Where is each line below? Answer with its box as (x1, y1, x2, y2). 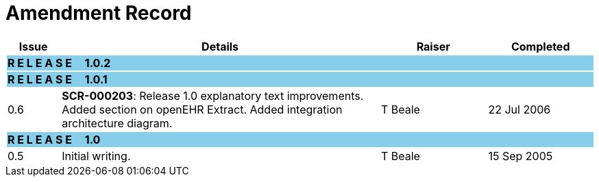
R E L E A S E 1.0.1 (8, 72, 108, 86)
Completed (511, 39, 570, 53)
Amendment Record (5, 1, 192, 25)
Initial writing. (62, 148, 131, 163)
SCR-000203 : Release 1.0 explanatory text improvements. (62, 88, 364, 103)
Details (201, 39, 239, 53)
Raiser (416, 39, 450, 53)
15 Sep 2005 (488, 148, 553, 163)
